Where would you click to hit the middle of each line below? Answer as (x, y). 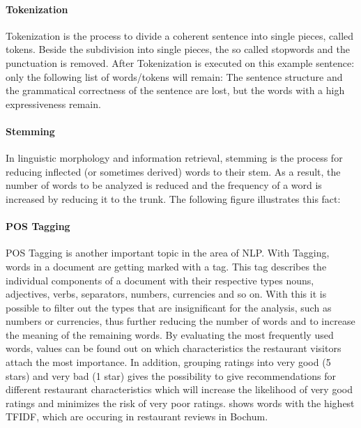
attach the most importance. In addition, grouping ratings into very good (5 (168, 362)
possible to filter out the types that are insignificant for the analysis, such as (169, 307)
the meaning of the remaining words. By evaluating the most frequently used (170, 334)
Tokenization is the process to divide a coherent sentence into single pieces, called (180, 35)
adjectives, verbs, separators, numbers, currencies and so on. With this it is (166, 294)
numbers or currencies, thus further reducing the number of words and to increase (180, 321)
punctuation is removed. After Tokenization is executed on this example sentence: (180, 62)
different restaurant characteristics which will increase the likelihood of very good (179, 389)
